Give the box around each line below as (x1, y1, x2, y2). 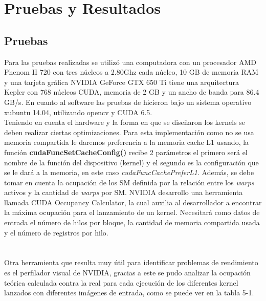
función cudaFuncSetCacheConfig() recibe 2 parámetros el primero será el (4, 146, 248, 157)
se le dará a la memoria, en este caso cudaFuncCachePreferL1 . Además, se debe (4, 167, 254, 178)
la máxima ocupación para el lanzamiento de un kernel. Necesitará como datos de (4, 207, 260, 218)
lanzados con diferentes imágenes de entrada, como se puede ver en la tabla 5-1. (4, 287, 254, 298)
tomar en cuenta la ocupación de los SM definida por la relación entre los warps (4, 177, 254, 187)
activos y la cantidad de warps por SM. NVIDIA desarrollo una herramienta (4, 187, 243, 198)
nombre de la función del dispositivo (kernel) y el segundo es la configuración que (4, 157, 259, 167)
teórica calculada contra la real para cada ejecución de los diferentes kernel (4, 277, 238, 288)
